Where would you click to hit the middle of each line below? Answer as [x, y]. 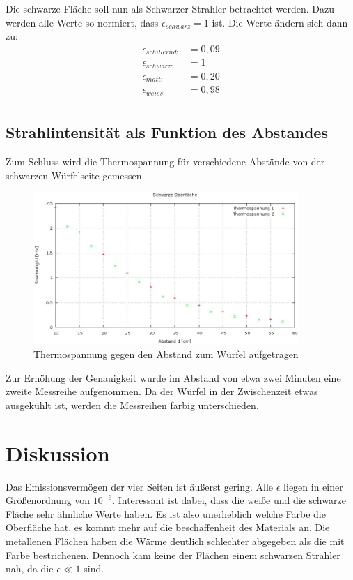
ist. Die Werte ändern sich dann [280, 22]
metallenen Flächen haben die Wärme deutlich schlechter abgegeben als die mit [175, 541]
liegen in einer [313, 486]
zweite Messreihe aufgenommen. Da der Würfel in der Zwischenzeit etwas [162, 391]
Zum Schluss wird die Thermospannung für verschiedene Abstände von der [165, 161]
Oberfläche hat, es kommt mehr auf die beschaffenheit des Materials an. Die [168, 527]
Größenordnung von [48, 500]
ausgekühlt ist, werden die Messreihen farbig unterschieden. [132, 404]
